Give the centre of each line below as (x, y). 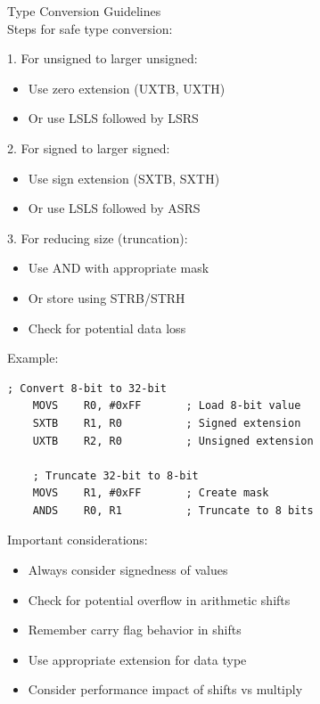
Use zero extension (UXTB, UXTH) (127, 88)
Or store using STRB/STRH (107, 297)
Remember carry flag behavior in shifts (135, 630)
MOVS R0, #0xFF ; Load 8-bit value (167, 406)
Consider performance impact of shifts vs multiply (165, 689)
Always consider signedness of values (128, 570)
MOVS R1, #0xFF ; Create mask (151, 493)
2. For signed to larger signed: (89, 147)
